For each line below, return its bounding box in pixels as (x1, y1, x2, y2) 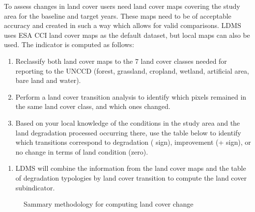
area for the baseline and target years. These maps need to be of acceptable (4, 10, 231, 21)
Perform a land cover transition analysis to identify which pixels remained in (15, 91, 247, 102)
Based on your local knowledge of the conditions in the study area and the (15, 117, 240, 128)
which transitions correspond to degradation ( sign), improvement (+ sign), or (15, 137, 251, 147)
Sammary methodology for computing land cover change (24, 199, 194, 209)
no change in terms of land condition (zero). (15, 146, 148, 157)
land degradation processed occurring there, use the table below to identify (15, 127, 241, 137)
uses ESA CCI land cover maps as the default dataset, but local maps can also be (4, 29, 250, 40)
